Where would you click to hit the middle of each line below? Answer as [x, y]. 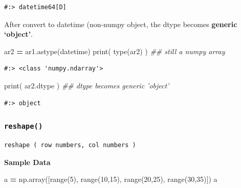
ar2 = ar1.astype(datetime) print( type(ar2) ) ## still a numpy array [115, 51]
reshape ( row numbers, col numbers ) [70, 145]
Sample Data [27, 162]
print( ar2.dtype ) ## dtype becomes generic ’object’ [87, 85]
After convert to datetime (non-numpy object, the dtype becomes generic [121, 24]
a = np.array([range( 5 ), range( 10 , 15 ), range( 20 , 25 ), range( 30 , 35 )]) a [111, 179]
